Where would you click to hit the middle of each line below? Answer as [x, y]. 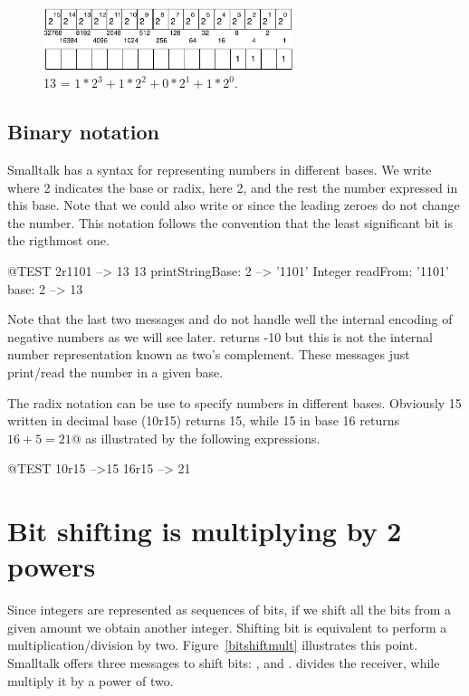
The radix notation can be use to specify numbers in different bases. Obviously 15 [234, 402]
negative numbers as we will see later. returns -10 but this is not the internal [220, 336]
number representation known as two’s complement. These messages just [209, 354]
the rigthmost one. [58, 240]
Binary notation [83, 132]
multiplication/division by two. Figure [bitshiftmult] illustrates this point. [213, 645]
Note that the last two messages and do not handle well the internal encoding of [230, 319]
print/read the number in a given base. [115, 372]
